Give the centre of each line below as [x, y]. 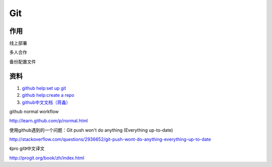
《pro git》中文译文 [27, 148]
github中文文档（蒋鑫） [46, 102]
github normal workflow [34, 112]
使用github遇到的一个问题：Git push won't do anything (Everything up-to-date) [91, 130]
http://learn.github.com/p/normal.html [49, 121]
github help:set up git [44, 88]
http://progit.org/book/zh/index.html [47, 158]
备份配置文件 [23, 62]
